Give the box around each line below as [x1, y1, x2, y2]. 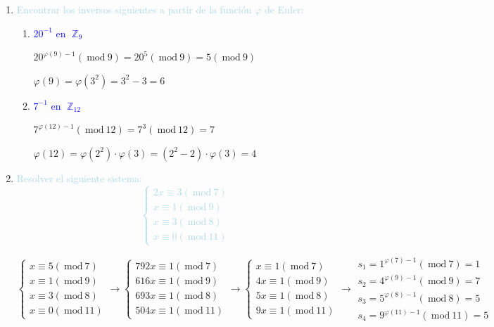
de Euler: [264, 2, 304, 16]
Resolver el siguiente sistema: [16, 170, 143, 185]
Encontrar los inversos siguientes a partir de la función [16, 2, 252, 16]
